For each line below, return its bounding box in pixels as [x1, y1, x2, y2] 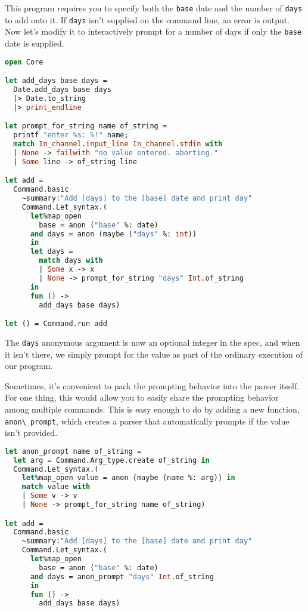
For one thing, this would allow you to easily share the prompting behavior [5, 391, 279, 404]
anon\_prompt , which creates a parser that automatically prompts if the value [5, 414, 290, 427]
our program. [5, 359, 53, 372]
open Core [5, 57, 43, 66]
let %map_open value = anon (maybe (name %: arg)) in [21, 473, 235, 482]
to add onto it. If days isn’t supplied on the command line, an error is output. [5, 13, 290, 26]
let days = [30, 247, 73, 256]
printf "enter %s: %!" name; [13, 131, 129, 140]
